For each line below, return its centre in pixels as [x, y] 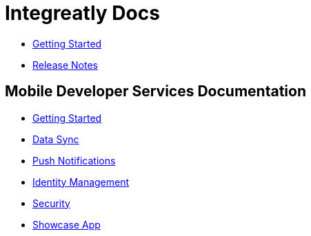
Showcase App [67, 224]
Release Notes [65, 65]
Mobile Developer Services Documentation [155, 92]
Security [51, 203]
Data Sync [56, 139]
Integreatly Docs [82, 13]
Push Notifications [74, 160]
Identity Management [81, 182]
